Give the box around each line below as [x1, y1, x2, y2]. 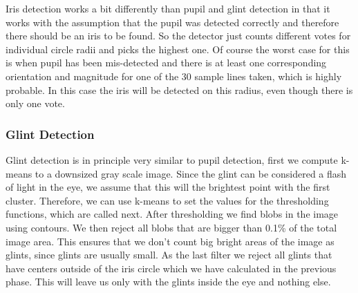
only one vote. [6, 96, 65, 111]
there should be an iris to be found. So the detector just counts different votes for [6, 28, 351, 43]
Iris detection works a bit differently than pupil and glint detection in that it [6, 1, 330, 15]
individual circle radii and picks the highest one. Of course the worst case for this [6, 41, 350, 56]
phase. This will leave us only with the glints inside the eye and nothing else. [6, 274, 331, 289]
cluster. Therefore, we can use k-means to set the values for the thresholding [6, 193, 329, 207]
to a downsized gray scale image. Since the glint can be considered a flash [35, 166, 347, 180]
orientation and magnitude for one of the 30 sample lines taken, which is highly [6, 68, 342, 83]
